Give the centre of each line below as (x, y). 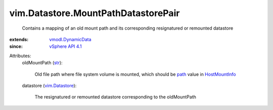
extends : (19, 39)
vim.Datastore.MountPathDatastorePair (95, 13)
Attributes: (20, 56)
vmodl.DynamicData (70, 39)
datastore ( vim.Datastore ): (49, 85)
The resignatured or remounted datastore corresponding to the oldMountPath (116, 97)
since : (16, 46)
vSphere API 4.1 (65, 46)
